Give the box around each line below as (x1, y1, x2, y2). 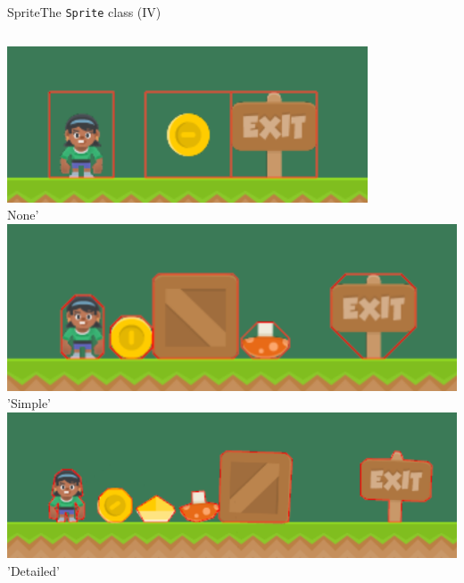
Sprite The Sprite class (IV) (7, 3, 162, 21)
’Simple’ (7, 394, 52, 412)
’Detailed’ (7, 561, 60, 579)
